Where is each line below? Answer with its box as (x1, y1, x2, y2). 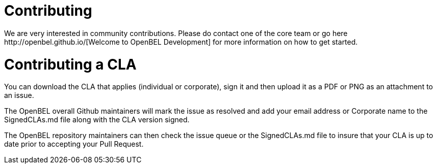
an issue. (4, 91, 34, 100)
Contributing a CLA (4, 55, 137, 73)
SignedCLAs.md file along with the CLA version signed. (4, 115, 190, 124)
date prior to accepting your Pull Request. (4, 140, 144, 149)
